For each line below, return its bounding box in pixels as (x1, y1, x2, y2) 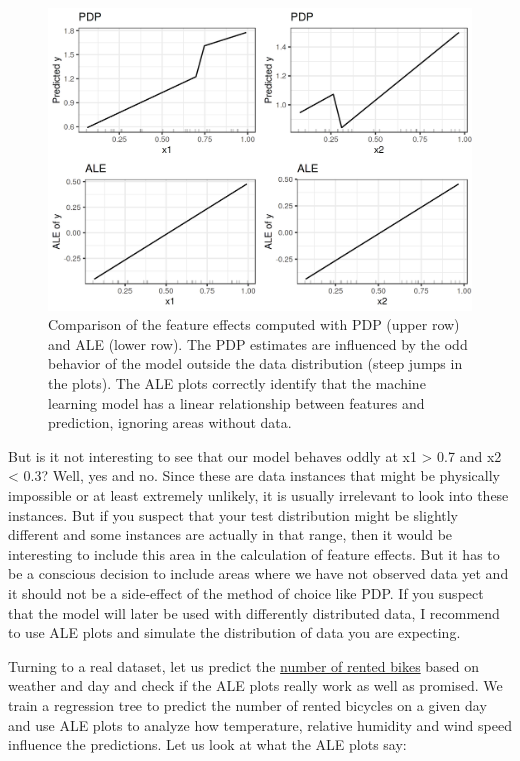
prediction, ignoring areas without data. (48, 412, 292, 433)
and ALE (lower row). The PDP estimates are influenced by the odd (48, 333, 468, 354)
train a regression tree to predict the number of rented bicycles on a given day (8, 694, 487, 715)
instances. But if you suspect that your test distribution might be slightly (8, 504, 459, 525)
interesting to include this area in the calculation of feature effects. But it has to (8, 543, 500, 564)
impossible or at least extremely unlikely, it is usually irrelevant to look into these (8, 485, 509, 506)
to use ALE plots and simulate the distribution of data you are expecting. (8, 622, 461, 643)
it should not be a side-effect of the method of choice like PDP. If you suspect (8, 582, 484, 603)
